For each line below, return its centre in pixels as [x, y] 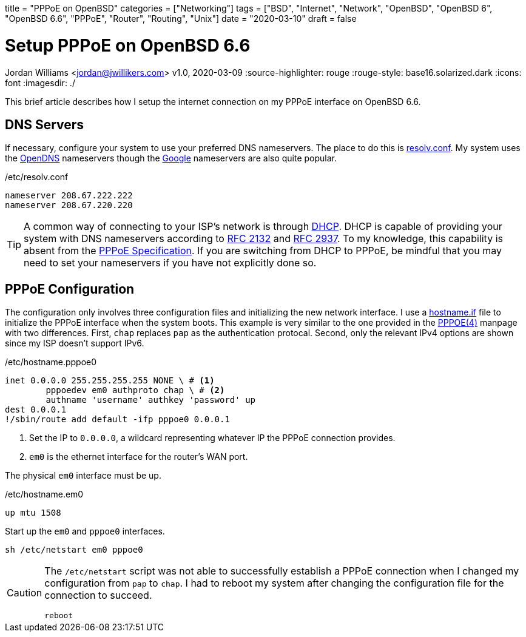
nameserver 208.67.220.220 [69, 205]
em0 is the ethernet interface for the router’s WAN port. [139, 457]
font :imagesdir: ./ [40, 83]
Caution [25, 592]
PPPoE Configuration [70, 289]
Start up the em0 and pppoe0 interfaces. [85, 531]
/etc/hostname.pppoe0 [51, 362]
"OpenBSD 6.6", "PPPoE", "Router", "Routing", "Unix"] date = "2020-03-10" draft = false [181, 19]
